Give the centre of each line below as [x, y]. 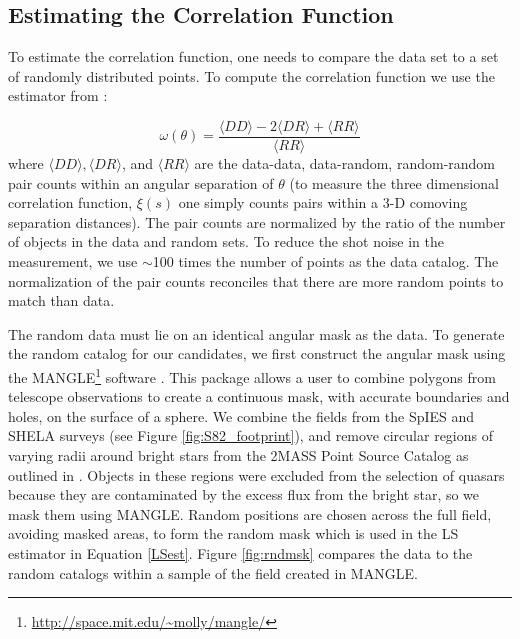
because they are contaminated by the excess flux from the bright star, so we [244, 494]
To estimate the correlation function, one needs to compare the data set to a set [253, 56]
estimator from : [58, 95]
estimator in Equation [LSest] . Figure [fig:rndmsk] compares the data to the [240, 552]
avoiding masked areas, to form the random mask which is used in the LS [233, 533]
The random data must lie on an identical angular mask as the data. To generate [256, 333]
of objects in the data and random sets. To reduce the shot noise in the [226, 241]
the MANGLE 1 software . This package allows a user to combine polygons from [252, 375]
